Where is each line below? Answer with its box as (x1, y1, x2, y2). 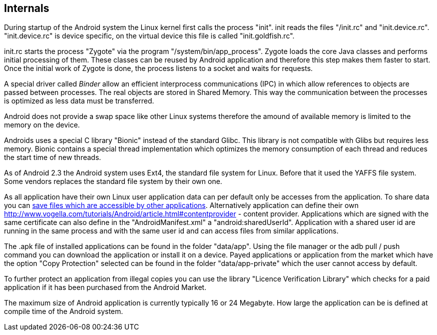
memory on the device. (4, 120, 80, 129)
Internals (4, 2, 49, 14)
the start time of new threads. (4, 153, 101, 162)
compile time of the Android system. (4, 307, 123, 316)
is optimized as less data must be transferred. (4, 96, 154, 105)
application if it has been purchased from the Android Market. (4, 283, 207, 292)
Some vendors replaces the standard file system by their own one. (4, 177, 222, 186)
